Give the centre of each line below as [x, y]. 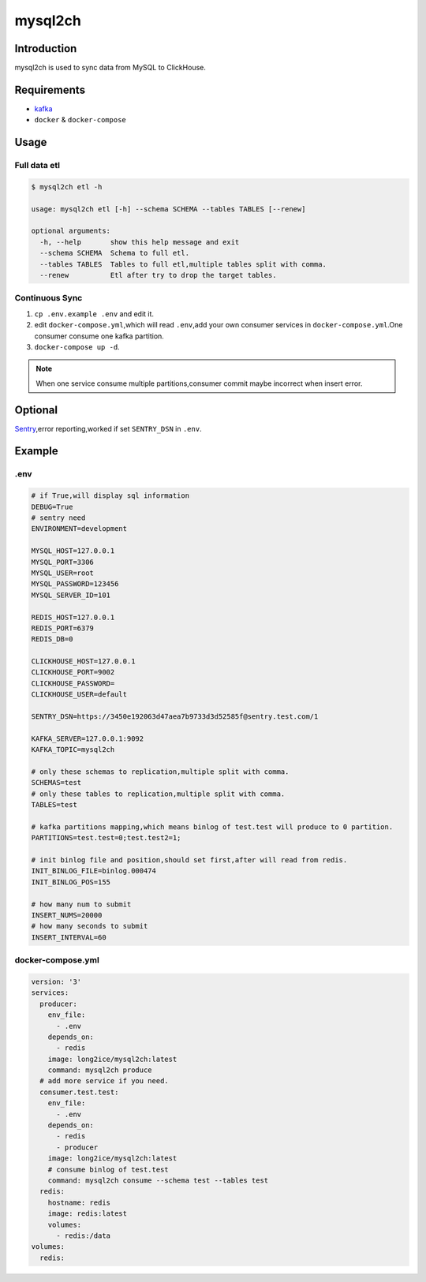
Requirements [50, 90]
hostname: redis [79, 1202]
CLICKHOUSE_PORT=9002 [73, 672]
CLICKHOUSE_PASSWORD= [73, 683]
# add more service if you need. [104, 1081]
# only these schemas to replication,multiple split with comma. [160, 772]
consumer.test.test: [79, 1092]
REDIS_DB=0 [52, 639]
